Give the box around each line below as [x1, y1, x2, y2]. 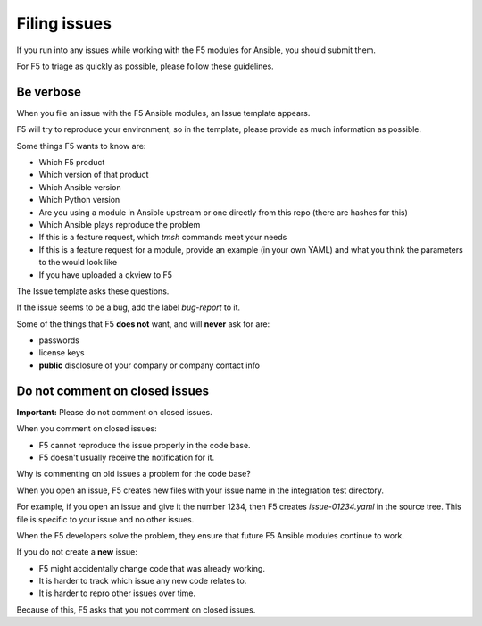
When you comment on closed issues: [16, 423, 158, 434]
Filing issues [16, 13, 112, 33]
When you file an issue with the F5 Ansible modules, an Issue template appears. [16, 107, 311, 118]
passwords [38, 335, 79, 346]
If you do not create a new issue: [16, 547, 138, 557]
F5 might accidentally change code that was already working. [38, 563, 265, 573]
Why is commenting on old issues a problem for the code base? [16, 469, 252, 480]
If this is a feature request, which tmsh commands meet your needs [38, 232, 287, 243]
